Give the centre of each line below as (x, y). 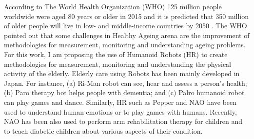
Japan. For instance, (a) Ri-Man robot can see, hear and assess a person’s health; (126, 83)
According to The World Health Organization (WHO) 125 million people (113, 6)
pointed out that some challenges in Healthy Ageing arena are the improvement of (127, 35)
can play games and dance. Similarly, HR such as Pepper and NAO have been (120, 102)
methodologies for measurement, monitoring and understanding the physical (118, 64)
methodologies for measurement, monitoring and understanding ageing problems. (125, 45)
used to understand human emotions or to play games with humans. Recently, (120, 111)
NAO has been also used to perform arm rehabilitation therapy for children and (123, 121)
